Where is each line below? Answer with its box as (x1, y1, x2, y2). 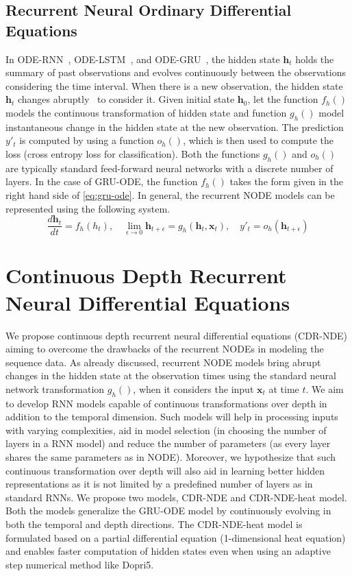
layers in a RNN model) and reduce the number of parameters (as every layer (5, 436, 331, 451)
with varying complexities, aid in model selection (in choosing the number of (5, 422, 327, 437)
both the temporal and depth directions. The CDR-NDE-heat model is (5, 517, 303, 531)
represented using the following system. (5, 201, 170, 215)
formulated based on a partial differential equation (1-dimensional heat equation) (5, 530, 346, 544)
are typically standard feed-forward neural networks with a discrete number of (5, 160, 334, 175)
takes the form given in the (229, 174, 343, 189)
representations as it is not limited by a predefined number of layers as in (5, 477, 313, 491)
